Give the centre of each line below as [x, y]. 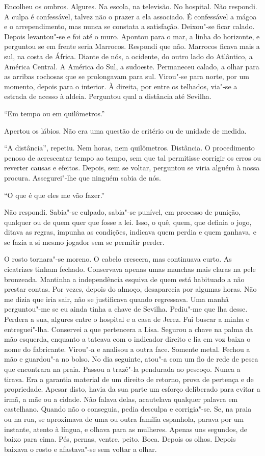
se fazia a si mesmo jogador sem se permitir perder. [84, 242]
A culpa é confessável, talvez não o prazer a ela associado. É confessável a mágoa [130, 16]
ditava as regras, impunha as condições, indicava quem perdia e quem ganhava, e [130, 232]
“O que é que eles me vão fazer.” [55, 195]
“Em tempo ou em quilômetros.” [55, 113]
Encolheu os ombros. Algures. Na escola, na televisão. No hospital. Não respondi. [131, 6]
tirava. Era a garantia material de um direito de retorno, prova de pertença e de [129, 379]
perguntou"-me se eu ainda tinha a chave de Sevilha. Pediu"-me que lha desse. [126, 309]
